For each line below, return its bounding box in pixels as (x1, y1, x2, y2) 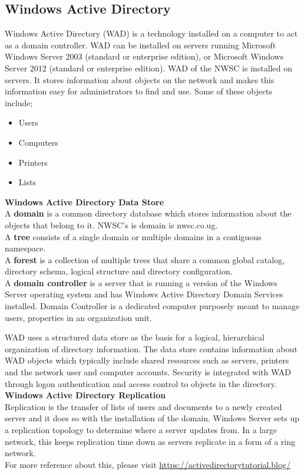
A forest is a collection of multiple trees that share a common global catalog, (5, 253, 285, 266)
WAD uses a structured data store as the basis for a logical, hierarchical (5, 331, 265, 343)
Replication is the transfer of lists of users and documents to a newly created (5, 400, 282, 412)
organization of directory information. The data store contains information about (5, 342, 298, 355)
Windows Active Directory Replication (5, 389, 166, 401)
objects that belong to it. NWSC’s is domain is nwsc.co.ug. (5, 218, 218, 231)
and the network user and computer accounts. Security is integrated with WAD (5, 366, 291, 378)
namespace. (5, 242, 46, 254)
